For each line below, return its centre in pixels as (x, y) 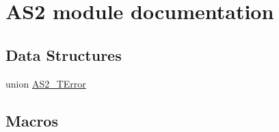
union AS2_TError (46, 83)
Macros (32, 120)
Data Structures (64, 54)
